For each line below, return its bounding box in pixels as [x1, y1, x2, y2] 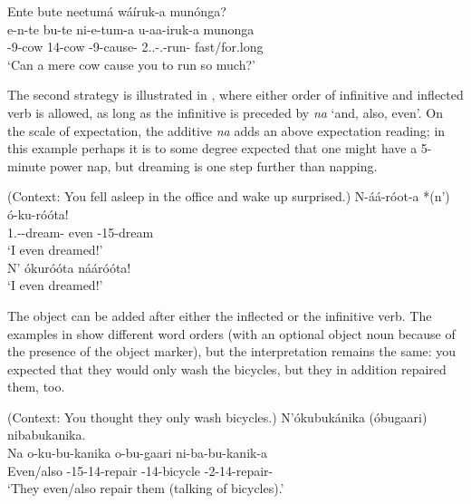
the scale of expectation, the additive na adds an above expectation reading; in [7, 121, 446, 140]
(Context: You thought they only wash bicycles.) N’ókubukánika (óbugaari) [7, 407, 428, 426]
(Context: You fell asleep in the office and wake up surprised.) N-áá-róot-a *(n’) [7, 187, 450, 206]
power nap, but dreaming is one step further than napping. [50, 156, 378, 175]
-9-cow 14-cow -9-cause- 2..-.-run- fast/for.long [7, 37, 264, 56]
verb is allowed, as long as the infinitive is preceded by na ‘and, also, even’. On [7, 102, 443, 121]
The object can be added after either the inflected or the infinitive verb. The [7, 305, 432, 325]
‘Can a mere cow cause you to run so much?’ [7, 54, 255, 73]
